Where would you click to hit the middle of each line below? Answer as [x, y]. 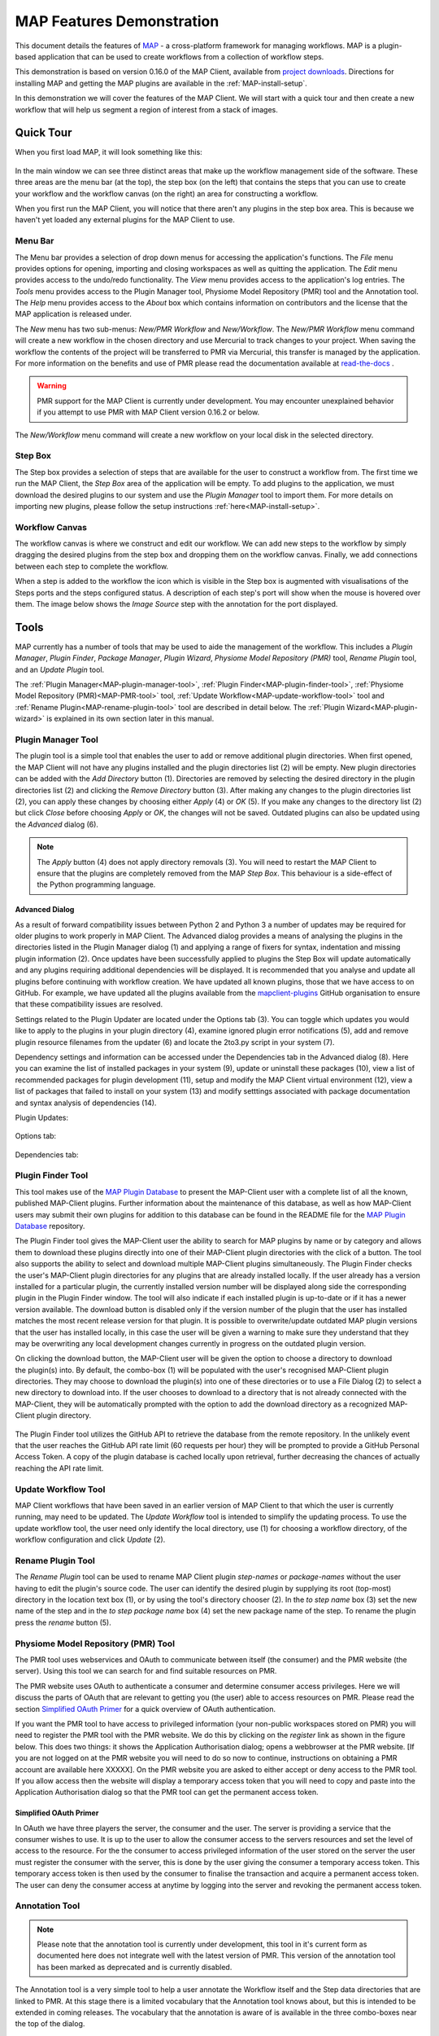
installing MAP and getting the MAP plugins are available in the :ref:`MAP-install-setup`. [161, 83]
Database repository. [50, 1226]
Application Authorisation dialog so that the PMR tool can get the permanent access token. [167, 1792]
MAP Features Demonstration [117, 21]
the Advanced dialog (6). [57, 824]
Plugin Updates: [42, 1117]
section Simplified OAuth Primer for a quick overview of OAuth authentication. [146, 1709]
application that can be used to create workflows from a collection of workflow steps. [181, 56]
